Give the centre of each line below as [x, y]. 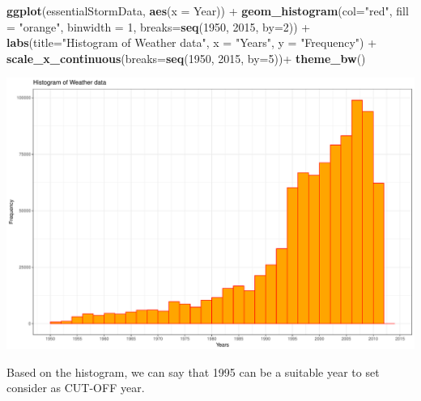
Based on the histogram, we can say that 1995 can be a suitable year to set [193, 371]
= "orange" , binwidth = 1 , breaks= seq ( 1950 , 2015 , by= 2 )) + [159, 26]
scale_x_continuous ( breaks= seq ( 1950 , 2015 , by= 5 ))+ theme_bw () [186, 58]
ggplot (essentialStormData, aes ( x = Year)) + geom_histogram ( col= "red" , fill [208, 11]
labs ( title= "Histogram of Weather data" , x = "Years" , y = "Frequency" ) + [192, 42]
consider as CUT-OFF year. [76, 388]
